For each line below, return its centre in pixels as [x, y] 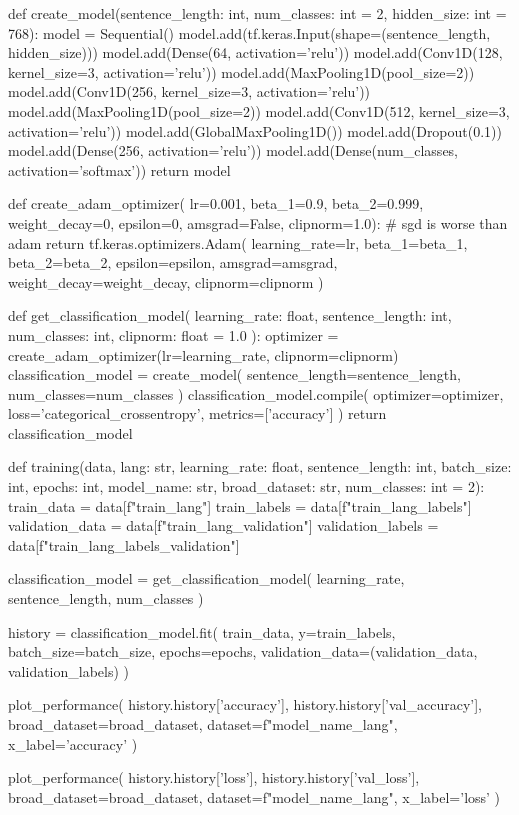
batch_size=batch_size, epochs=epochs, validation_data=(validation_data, [243, 651]
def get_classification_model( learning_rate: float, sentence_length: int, [230, 315]
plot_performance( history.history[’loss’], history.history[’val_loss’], [214, 777]
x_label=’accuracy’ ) [73, 743]
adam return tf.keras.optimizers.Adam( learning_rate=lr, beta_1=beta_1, [238, 242]
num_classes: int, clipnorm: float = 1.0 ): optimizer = [173, 334]
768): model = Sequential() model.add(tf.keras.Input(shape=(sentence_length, [249, 32]
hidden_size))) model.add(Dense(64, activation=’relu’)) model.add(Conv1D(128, [255, 52]
